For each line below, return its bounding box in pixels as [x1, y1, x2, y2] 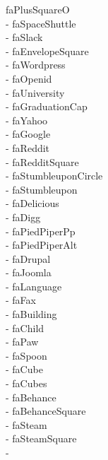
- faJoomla [6, 265, 52, 280]
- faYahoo [6, 112, 48, 127]
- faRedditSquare [6, 154, 79, 169]
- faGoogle [6, 126, 51, 141]
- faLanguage [6, 278, 62, 293]
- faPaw [6, 334, 39, 349]
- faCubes [6, 376, 47, 391]
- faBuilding [6, 307, 57, 322]
